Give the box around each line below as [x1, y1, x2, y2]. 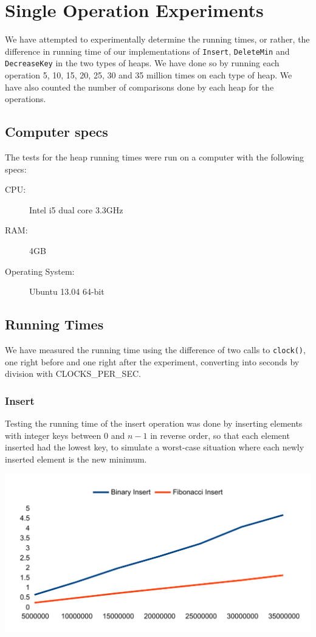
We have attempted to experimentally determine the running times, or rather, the [5, 33, 310, 46]
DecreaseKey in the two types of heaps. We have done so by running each [5, 57, 280, 69]
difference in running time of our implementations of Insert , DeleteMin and [5, 44, 290, 57]
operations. [5, 92, 46, 105]
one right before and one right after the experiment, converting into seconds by [5, 355, 300, 368]
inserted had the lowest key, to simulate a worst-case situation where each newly [5, 441, 304, 453]
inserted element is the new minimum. [5, 452, 147, 465]
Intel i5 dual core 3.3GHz [29, 203, 123, 216]
